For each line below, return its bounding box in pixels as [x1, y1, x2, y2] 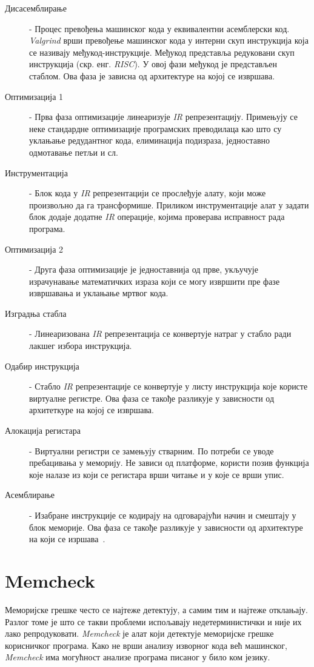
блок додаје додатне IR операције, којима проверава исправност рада [29, 210, 285, 223]
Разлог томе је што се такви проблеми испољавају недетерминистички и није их [5, 615, 302, 628]
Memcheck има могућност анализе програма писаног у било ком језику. [5, 651, 270, 663]
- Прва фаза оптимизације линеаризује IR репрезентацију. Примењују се [29, 110, 298, 123]
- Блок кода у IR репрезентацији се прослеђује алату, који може [29, 187, 266, 199]
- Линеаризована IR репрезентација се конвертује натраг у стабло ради [29, 327, 292, 340]
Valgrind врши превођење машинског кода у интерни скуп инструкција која [29, 34, 309, 47]
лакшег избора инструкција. [29, 339, 132, 352]
